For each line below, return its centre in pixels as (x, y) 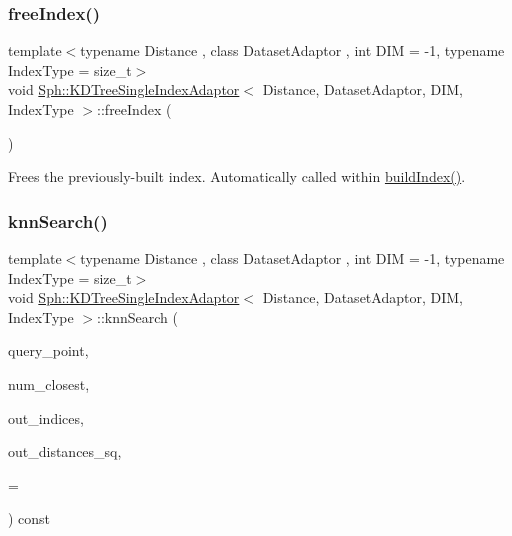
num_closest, (49, 383)
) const (29, 518)
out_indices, (46, 417)
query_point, (48, 350)
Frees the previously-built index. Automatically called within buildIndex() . (237, 176)
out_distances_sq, (65, 451)
